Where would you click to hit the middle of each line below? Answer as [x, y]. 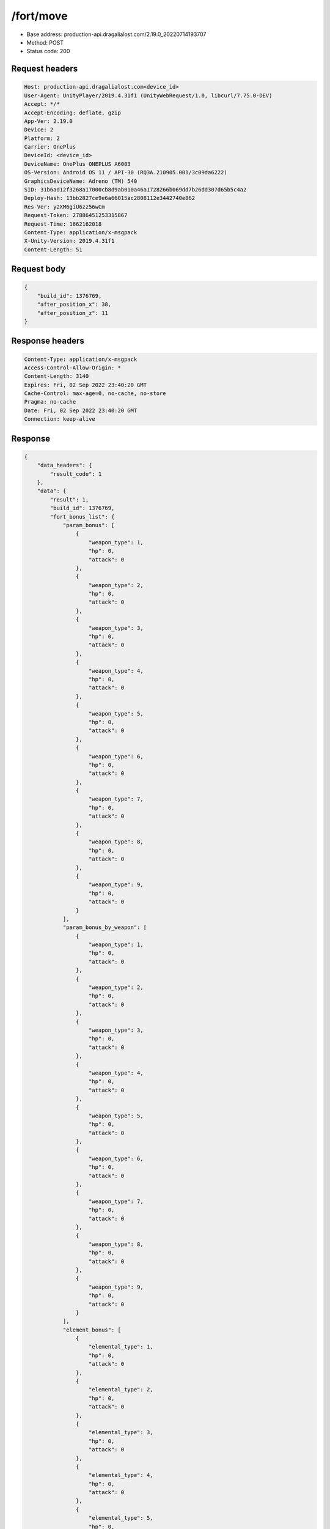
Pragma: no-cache [50, 402]
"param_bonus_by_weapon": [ [105, 927]
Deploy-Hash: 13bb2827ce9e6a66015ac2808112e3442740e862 [110, 198]
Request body [38, 269]
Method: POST [45, 42]
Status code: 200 [48, 51]
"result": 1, [69, 499]
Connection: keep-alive [60, 419]
